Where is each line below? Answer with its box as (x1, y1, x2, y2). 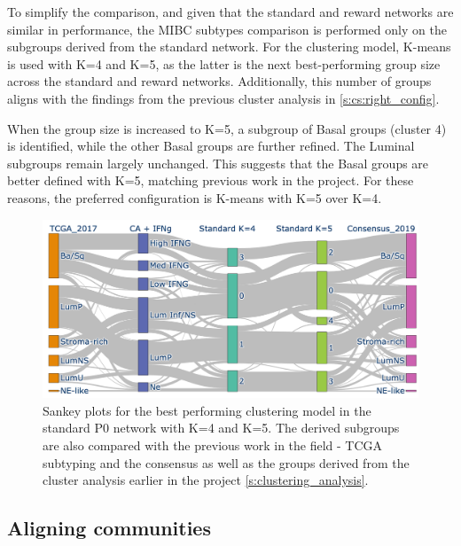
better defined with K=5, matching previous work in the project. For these (7, 171, 414, 190)
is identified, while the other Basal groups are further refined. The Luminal (7, 136, 415, 155)
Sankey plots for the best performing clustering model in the (43, 401, 371, 419)
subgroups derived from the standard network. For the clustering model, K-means (7, 37, 451, 56)
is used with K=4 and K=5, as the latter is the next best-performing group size (7, 54, 441, 73)
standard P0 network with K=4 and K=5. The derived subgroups (43, 418, 400, 437)
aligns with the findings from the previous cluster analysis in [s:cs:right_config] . (7, 89, 440, 107)
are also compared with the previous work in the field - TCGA (43, 435, 383, 454)
